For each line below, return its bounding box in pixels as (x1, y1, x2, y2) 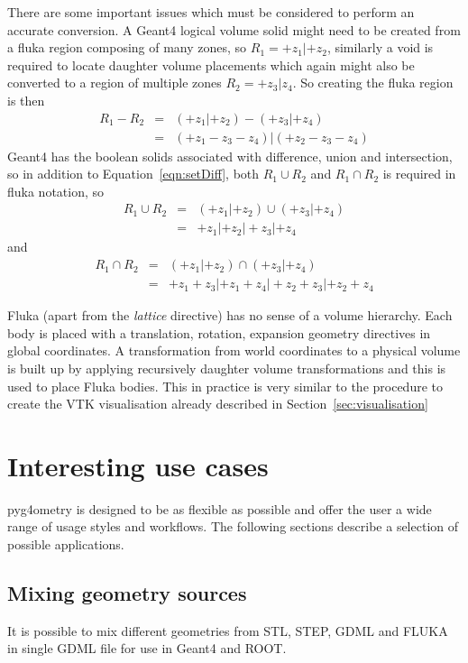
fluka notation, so (7, 181, 105, 200)
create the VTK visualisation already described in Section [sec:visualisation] (7, 394, 428, 413)
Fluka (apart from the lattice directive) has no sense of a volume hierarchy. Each (7, 306, 453, 325)
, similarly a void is (326, 38, 434, 57)
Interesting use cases (7, 447, 269, 483)
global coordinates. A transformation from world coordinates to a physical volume (7, 341, 461, 360)
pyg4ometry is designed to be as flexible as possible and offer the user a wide (7, 499, 432, 518)
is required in (382, 164, 456, 183)
